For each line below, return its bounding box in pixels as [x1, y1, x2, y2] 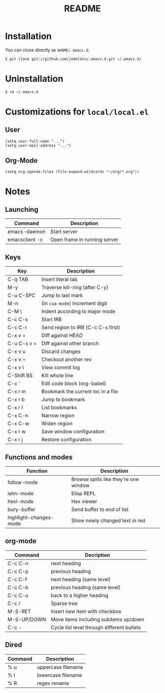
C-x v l [7, 364, 24, 371]
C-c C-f [7, 576, 27, 583]
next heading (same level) [51, 576, 111, 583]
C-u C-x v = [7, 340, 37, 347]
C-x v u [7, 348, 26, 355]
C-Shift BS [7, 372, 33, 379]
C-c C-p [7, 568, 28, 575]
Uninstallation [5, 73, 64, 84]
